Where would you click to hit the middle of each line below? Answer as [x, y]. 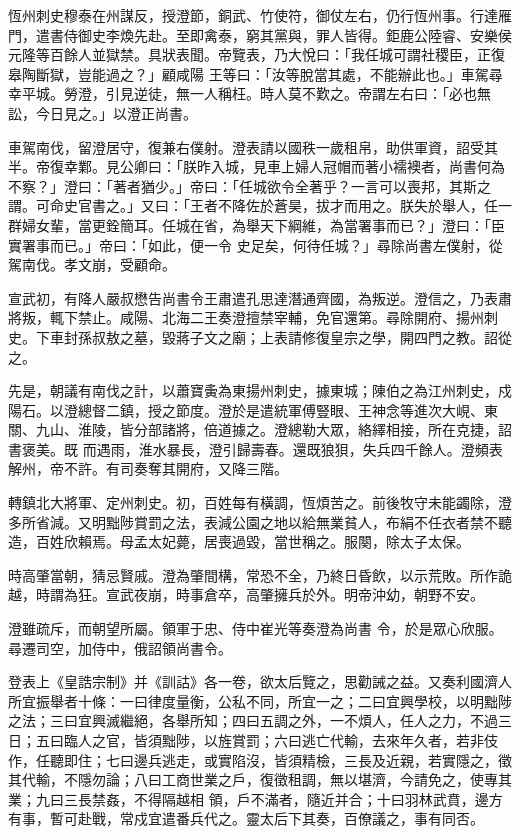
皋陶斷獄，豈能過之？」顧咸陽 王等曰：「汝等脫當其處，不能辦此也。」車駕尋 [255, 73]
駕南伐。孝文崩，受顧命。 [92, 264]
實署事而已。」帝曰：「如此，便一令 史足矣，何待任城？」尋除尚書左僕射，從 [255, 244]
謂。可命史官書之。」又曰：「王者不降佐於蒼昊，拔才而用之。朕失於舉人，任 [253, 205]
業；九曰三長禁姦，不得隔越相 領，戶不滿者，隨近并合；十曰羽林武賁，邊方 [255, 798]
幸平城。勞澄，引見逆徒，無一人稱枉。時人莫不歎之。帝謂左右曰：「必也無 [249, 93]
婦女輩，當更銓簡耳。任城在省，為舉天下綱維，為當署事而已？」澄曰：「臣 [263, 224]
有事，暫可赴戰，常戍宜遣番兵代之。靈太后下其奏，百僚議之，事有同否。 [246, 818]
